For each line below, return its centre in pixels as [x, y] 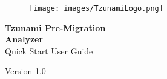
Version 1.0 [25, 71]
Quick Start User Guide [49, 51]
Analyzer [24, 39]
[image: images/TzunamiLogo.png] [96, 8]
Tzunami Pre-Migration [55, 27]
